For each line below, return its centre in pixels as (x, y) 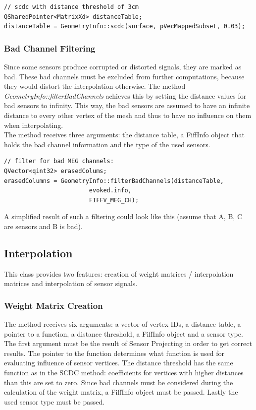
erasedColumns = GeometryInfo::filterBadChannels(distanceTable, (114, 181)
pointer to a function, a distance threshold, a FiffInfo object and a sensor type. (124, 333)
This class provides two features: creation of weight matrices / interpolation (119, 273)
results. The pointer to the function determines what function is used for (114, 353)
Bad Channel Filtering (50, 48)
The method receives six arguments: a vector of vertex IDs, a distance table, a (123, 324)
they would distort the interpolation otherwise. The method (95, 86)
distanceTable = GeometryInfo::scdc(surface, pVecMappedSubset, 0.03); (125, 27)
